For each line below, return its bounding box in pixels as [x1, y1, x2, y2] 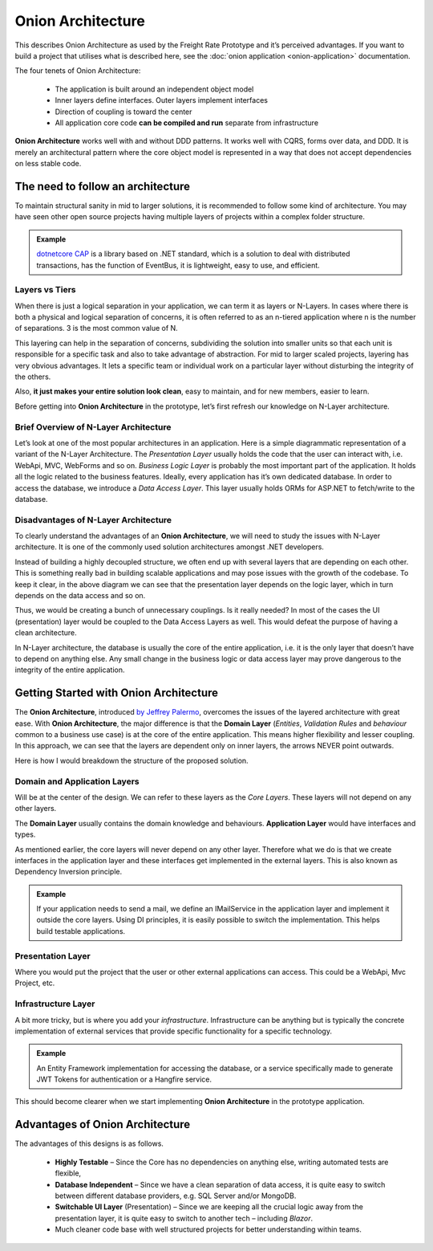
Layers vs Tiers [14, 284, 76, 295]
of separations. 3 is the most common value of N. [14, 324, 178, 333]
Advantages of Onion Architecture [14, 1118, 191, 1131]
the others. [14, 372, 51, 381]
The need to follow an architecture [14, 179, 191, 193]
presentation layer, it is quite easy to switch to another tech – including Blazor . [55, 1213, 314, 1223]
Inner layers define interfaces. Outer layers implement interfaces [55, 96, 269, 105]
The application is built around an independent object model [55, 84, 254, 94]
